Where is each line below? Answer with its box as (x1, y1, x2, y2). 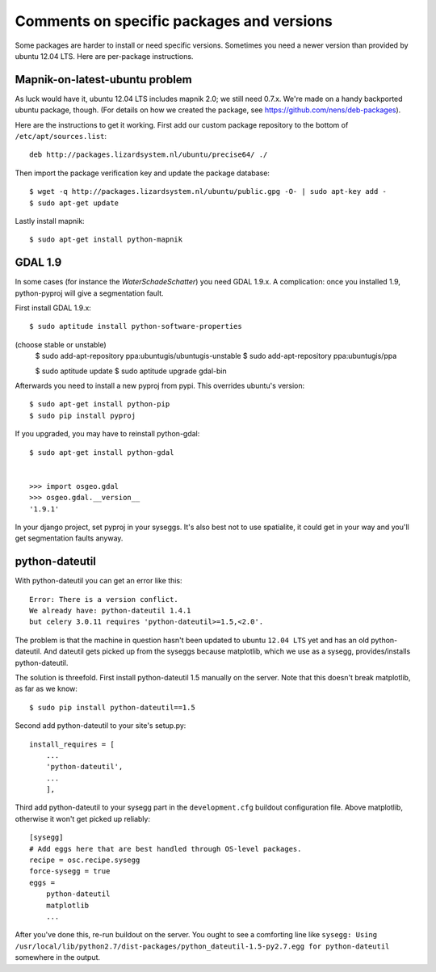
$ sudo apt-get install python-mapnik (29, 235, 183, 244)
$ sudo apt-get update (29, 198, 119, 208)
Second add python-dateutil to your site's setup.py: (15, 721, 187, 730)
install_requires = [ (29, 739, 115, 749)
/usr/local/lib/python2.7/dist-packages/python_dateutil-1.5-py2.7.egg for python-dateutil (15, 941, 390, 951)
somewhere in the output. (15, 953, 101, 962)
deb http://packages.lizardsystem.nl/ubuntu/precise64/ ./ (29, 150, 268, 159)
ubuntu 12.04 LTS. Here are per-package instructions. (15, 51, 194, 61)
